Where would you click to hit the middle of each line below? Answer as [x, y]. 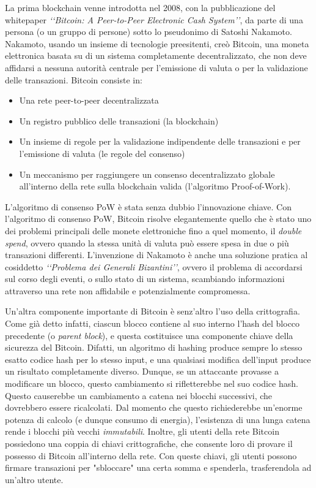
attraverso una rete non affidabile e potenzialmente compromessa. [128, 290]
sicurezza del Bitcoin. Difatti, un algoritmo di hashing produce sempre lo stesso [154, 347]
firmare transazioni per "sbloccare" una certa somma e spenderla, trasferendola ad [158, 467]
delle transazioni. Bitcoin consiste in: [74, 79]
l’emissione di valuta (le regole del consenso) [102, 153]
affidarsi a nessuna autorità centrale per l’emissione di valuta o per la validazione [156, 67]
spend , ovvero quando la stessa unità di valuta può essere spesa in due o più [147, 242]
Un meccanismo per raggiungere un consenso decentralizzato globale [147, 174]
